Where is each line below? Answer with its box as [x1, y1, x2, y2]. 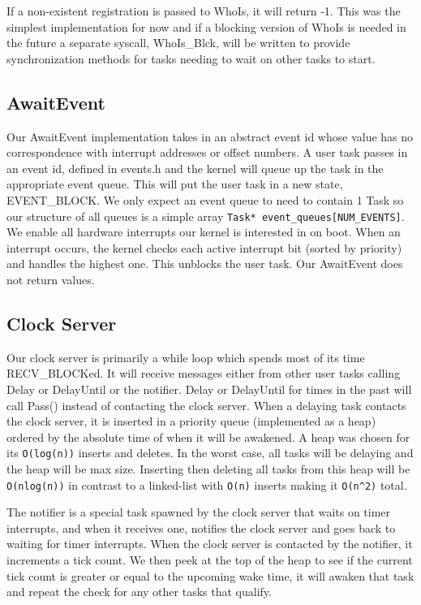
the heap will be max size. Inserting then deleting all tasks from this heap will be [6, 460, 410, 477]
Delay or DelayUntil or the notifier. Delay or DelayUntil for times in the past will [6, 380, 412, 397]
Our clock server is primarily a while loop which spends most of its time [6, 348, 365, 365]
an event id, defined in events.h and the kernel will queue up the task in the [6, 159, 384, 176]
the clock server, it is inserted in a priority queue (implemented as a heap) [6, 413, 376, 430]
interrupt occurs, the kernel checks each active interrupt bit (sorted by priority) [6, 239, 402, 256]
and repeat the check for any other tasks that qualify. [6, 583, 272, 600]
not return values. [6, 270, 95, 287]
